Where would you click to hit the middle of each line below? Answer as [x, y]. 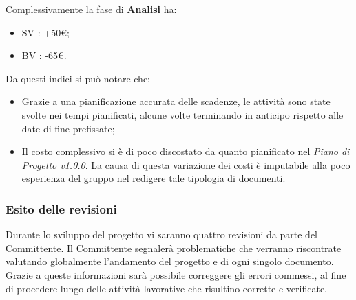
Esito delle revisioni [61, 208]
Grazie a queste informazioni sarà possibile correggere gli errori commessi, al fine [176, 274]
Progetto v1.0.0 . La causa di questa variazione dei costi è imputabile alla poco [186, 164]
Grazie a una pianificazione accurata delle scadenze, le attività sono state [176, 101]
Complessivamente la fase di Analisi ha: [91, 9]
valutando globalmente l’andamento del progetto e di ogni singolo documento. [170, 261]
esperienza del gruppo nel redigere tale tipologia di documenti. [154, 178]
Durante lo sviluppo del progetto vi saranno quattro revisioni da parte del [161, 234]
